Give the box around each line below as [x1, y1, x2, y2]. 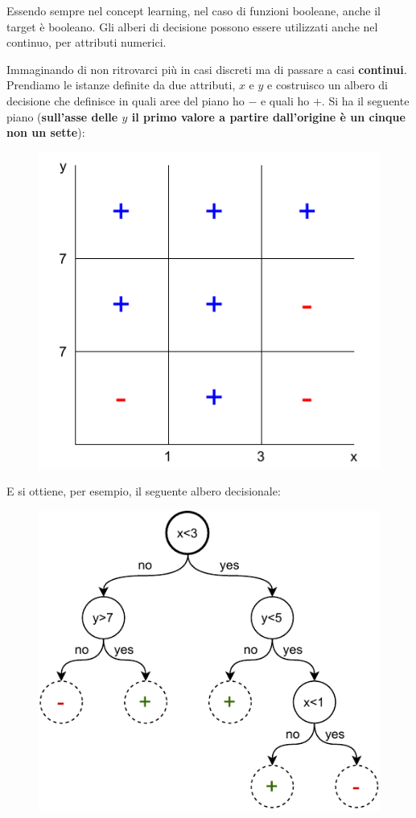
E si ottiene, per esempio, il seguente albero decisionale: [6, 483, 281, 499]
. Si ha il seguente [321, 92, 410, 109]
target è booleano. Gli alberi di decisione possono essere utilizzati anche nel [6, 18, 378, 35]
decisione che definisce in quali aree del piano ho [6, 92, 245, 109]
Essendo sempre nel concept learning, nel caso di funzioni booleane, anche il [6, 2, 381, 18]
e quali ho [260, 92, 310, 109]
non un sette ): [6, 124, 85, 141]
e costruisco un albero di [267, 76, 388, 93]
